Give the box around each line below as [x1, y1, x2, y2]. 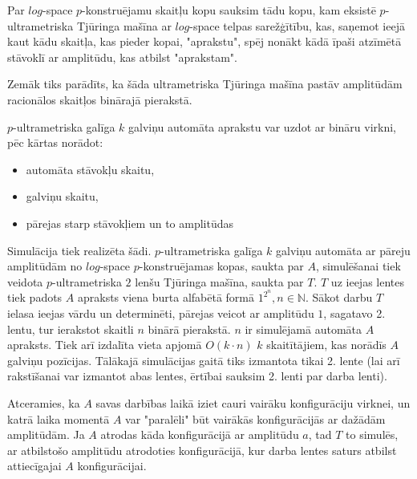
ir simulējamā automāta [245, 320, 362, 337]
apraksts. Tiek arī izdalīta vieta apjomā [7, 336, 202, 353]
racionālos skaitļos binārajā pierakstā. [7, 91, 192, 108]
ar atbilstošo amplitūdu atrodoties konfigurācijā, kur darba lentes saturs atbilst [7, 441, 397, 458]
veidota [7, 273, 43, 290]
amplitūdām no [7, 258, 83, 274]
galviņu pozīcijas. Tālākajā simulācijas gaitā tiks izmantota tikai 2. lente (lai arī [7, 351, 400, 368]
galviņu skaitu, [26, 188, 99, 205]
